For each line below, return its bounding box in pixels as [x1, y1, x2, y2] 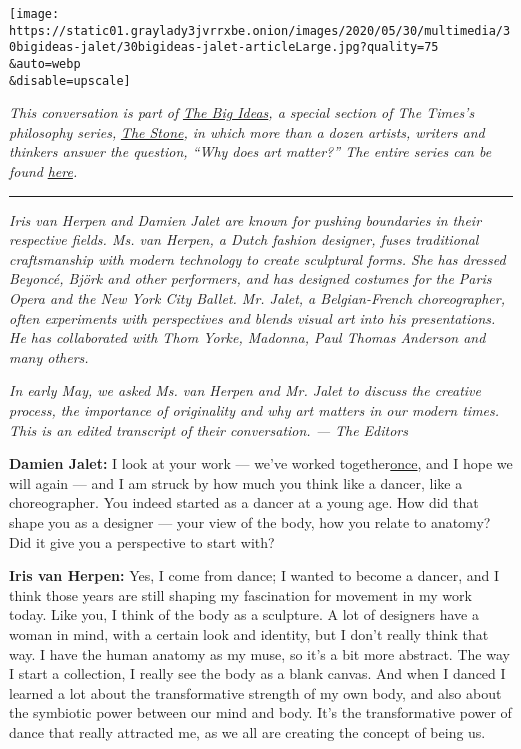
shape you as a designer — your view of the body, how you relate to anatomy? [9, 511, 491, 532]
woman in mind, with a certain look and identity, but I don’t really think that [9, 623, 489, 644]
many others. [9, 346, 89, 367]
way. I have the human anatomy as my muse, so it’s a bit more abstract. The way [9, 643, 510, 664]
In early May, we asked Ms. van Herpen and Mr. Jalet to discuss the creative [9, 380, 481, 401]
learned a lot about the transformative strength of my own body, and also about [9, 682, 502, 703]
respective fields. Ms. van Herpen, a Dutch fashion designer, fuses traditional [9, 229, 479, 250]
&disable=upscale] [9, 73, 131, 88]
